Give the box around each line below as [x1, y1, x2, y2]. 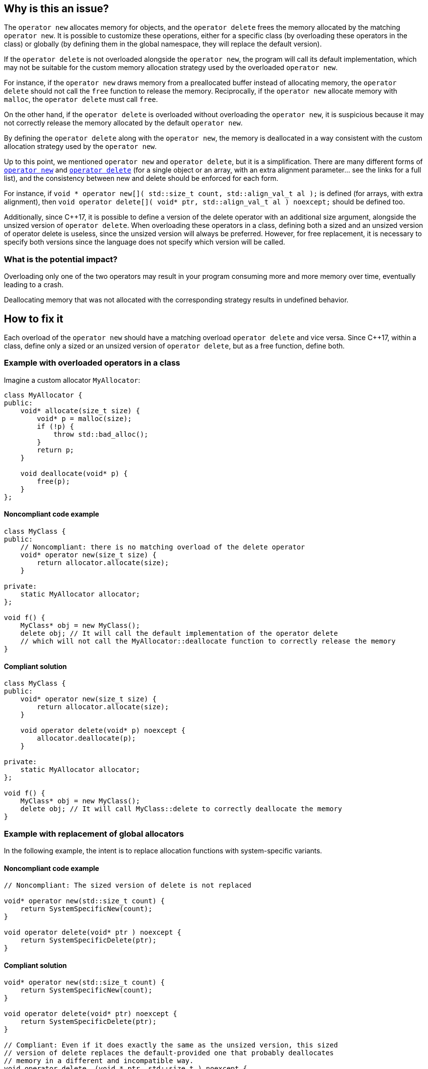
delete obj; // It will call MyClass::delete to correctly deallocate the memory [20, 805, 342, 813]
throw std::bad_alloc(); [53, 430, 149, 438]
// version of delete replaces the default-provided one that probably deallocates [4, 1049, 334, 1057]
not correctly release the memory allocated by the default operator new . [4, 119, 243, 127]
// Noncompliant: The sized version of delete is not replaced [4, 881, 251, 890]
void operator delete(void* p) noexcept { [20, 726, 185, 735]
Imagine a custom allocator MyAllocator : [4, 375, 140, 384]
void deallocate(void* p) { [20, 469, 128, 477]
